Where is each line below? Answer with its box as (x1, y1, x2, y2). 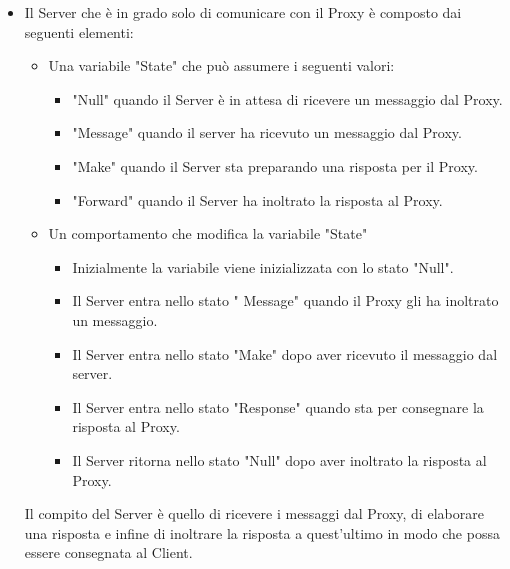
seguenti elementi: (24, 21, 134, 42)
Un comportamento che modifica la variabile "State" (48, 223, 368, 244)
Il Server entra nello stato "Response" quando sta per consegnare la (72, 396, 484, 417)
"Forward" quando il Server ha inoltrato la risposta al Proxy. (72, 189, 443, 210)
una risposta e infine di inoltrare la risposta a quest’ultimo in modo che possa (24, 522, 500, 543)
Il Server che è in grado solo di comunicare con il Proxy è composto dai (24, 2, 462, 22)
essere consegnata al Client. (24, 542, 193, 563)
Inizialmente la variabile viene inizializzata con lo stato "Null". (72, 256, 454, 277)
